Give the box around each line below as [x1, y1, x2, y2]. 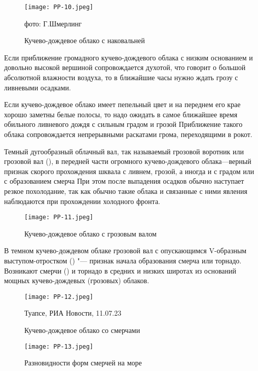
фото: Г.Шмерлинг [24, 18, 82, 28]
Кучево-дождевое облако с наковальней [24, 35, 145, 46]
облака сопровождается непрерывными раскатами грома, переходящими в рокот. [4, 129, 252, 139]
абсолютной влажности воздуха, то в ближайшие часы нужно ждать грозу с [4, 72, 238, 83]
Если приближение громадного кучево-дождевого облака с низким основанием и [4, 52, 253, 62]
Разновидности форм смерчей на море [24, 357, 142, 368]
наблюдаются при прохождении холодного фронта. [4, 195, 160, 206]
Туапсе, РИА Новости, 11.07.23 [24, 308, 122, 318]
